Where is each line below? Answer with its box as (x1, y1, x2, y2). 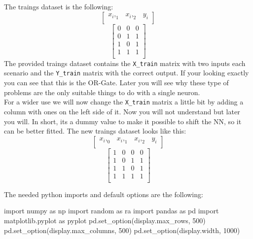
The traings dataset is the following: (4, 1, 113, 11)
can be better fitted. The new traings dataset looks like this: (4, 126, 186, 136)
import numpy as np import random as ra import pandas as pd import (4, 205, 219, 216)
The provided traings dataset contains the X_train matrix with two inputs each (4, 58, 246, 68)
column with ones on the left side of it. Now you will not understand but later (4, 106, 240, 116)
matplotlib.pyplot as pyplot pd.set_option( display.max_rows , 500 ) (4, 215, 206, 226)
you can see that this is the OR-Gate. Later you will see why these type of (4, 77, 229, 88)
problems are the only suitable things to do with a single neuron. (4, 87, 200, 97)
